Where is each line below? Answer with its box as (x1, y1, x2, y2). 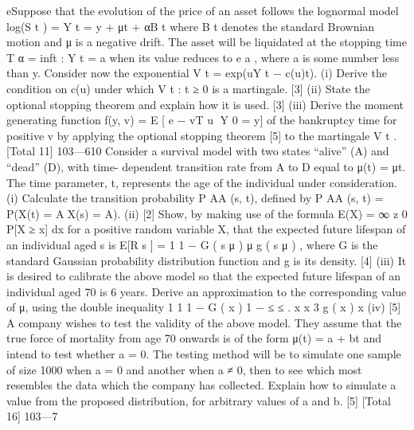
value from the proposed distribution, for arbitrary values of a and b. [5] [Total (6, 392, 391, 408)
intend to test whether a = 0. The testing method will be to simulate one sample (6, 346, 401, 362)
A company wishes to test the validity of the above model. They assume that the (6, 314, 402, 330)
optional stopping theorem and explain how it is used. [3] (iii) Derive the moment (6, 96, 404, 112)
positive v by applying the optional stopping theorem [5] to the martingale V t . (6, 127, 397, 143)
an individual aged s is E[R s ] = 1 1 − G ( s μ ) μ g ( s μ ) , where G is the (6, 236, 378, 252)
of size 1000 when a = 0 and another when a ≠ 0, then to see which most (6, 361, 362, 377)
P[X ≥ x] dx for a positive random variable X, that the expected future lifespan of (6, 221, 406, 237)
